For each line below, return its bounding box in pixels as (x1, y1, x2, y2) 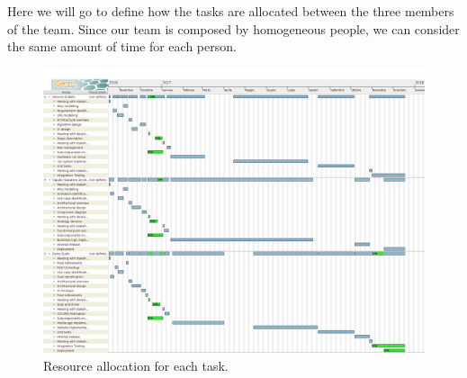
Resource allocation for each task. (43, 355, 229, 374)
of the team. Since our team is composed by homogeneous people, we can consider (7, 19, 460, 38)
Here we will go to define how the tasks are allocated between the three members (7, 2, 454, 20)
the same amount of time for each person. (7, 37, 237, 56)
